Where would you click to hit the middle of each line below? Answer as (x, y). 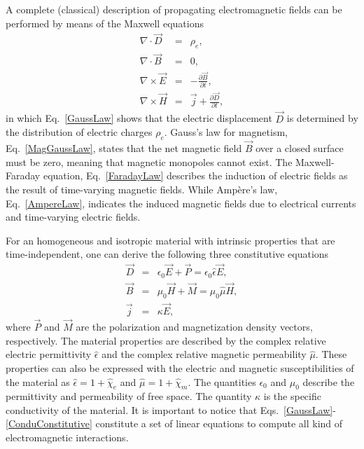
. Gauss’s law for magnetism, (226, 132)
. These (331, 354)
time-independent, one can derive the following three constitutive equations (167, 254)
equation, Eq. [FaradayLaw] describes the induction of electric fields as (195, 175)
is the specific (292, 396)
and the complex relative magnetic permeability (204, 354)
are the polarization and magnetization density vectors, (194, 327)
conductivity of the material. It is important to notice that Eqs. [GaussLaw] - (171, 409)
